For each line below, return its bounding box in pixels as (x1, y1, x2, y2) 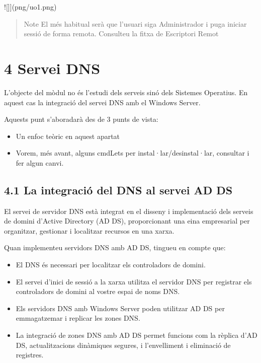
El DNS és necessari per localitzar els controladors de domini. (16, 259, 206, 270)
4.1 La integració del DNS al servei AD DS (4, 182, 233, 197)
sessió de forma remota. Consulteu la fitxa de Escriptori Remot (24, 28, 219, 39)
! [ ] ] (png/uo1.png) (4, 2, 57, 12)
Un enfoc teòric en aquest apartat (16, 130, 120, 141)
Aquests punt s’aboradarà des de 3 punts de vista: (4, 114, 158, 124)
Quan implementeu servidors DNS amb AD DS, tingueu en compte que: (4, 242, 226, 253)
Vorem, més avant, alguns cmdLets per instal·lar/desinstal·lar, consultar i (16, 148, 249, 158)
